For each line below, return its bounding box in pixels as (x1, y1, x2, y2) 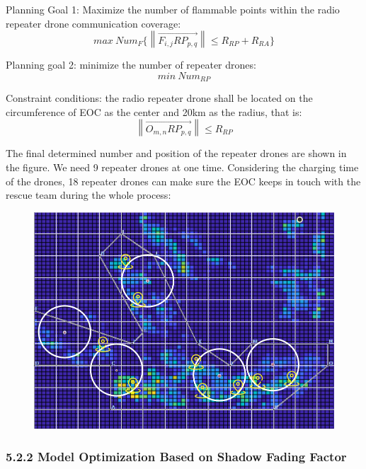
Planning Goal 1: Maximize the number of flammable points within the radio (6, 2, 340, 16)
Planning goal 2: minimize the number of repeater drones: (6, 57, 256, 72)
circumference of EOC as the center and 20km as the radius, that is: (6, 104, 302, 119)
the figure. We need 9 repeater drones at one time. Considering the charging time (6, 160, 359, 175)
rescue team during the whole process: (6, 187, 171, 202)
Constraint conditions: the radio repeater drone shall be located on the (6, 91, 313, 105)
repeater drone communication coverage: (6, 16, 181, 30)
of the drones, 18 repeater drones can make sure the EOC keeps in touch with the (6, 173, 361, 188)
